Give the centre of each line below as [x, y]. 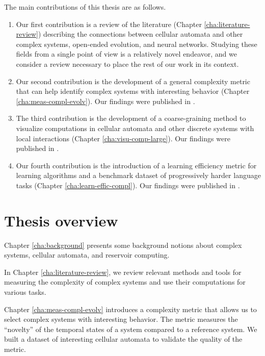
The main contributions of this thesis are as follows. [85, 7]
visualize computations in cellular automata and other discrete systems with [135, 128]
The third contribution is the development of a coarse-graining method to [131, 118]
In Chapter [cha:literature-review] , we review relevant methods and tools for [123, 272]
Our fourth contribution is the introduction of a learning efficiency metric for [136, 165]
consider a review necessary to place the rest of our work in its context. [127, 63]
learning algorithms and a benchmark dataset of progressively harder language [138, 175]
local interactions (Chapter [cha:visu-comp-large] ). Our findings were [123, 138]
